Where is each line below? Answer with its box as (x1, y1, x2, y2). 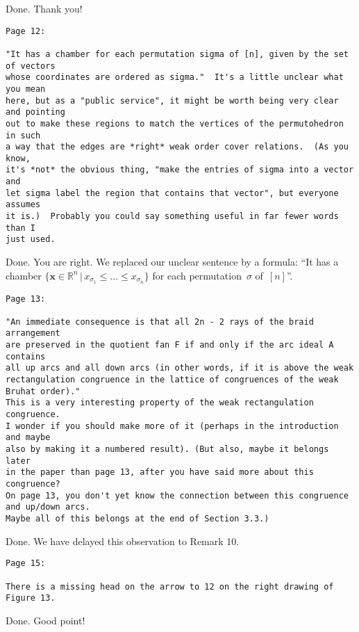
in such (6, 130, 41, 140)
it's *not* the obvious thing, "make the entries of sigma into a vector (6, 165, 354, 175)
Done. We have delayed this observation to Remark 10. (6, 533, 240, 548)
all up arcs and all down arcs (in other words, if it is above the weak (6, 363, 354, 373)
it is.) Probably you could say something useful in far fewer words (6, 211, 339, 222)
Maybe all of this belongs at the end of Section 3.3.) (6, 513, 269, 524)
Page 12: (6, 26, 46, 36)
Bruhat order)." (6, 386, 81, 396)
